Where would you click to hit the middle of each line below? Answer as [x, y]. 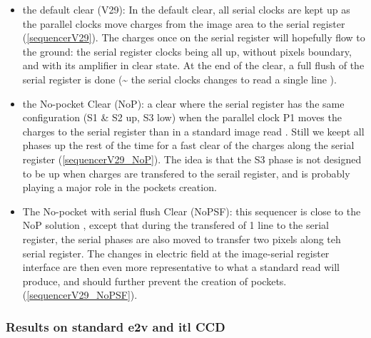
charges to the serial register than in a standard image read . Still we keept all [193, 131]
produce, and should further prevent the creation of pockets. [154, 281]
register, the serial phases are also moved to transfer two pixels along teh [182, 239]
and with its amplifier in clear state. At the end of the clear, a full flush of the [193, 65]
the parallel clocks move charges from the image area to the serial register [184, 23]
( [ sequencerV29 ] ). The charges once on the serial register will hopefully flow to [194, 37]
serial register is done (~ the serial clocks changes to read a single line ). [179, 79]
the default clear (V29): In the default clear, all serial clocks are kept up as [186, 9]
